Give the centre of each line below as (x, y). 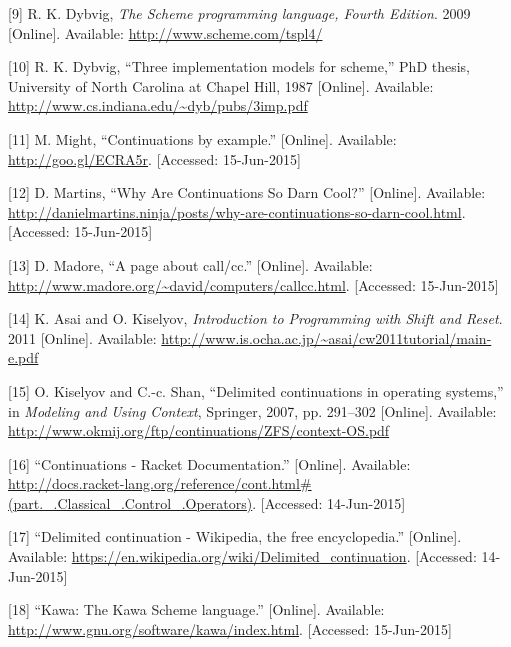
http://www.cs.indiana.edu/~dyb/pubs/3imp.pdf (158, 105)
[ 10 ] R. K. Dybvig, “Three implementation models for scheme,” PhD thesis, (239, 66)
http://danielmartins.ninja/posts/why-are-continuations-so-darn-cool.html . (237, 211)
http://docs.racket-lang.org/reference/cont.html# (160, 483)
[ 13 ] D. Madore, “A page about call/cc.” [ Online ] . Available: (190, 264)
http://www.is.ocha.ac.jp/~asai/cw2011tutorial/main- (326, 337)
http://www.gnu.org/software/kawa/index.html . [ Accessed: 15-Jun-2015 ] (230, 628)
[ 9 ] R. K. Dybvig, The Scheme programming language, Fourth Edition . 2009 (239, 13)
